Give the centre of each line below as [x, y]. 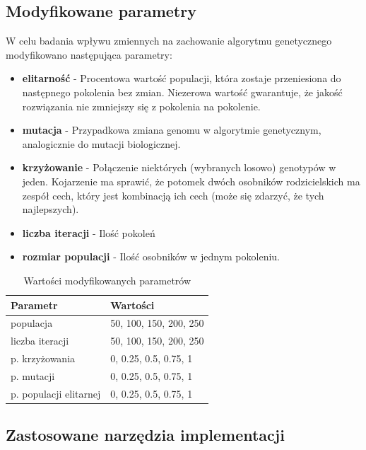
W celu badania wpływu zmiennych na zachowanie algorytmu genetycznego [169, 41]
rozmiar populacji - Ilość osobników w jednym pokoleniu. [151, 256]
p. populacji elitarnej [56, 393]
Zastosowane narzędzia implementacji [145, 435]
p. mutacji [33, 375]
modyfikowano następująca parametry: [89, 54]
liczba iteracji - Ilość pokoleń [89, 232]
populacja [32, 323]
